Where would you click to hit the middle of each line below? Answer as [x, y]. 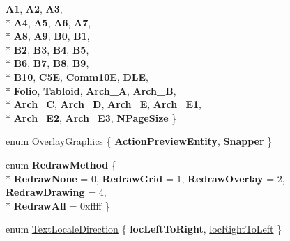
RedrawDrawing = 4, [56, 192]
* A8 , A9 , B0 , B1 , [48, 36]
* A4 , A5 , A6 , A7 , [48, 22]
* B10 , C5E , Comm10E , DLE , [77, 76]
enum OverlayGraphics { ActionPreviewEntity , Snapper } [139, 141]
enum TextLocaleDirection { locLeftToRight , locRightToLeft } [144, 229]
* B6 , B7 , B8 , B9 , [47, 63]
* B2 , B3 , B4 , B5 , [47, 49]
